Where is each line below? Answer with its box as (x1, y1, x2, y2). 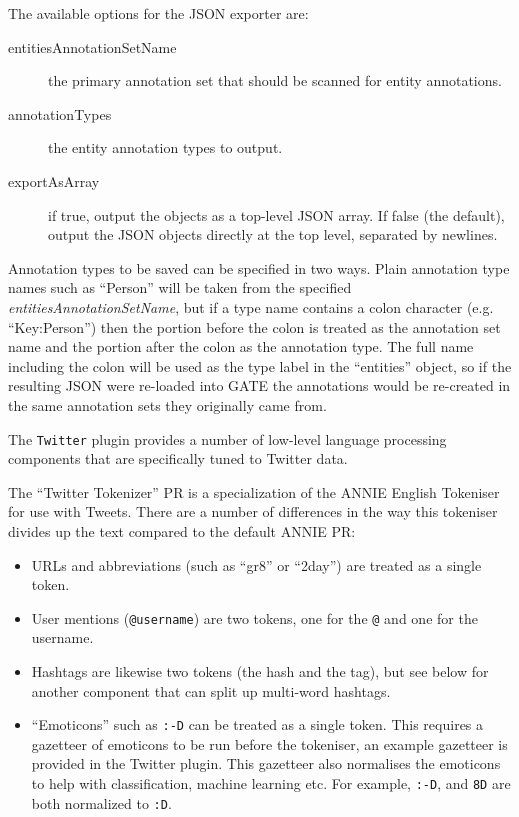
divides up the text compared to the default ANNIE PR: (8, 520, 356, 541)
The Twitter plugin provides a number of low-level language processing (8, 428, 447, 449)
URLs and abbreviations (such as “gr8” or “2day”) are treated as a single (31, 554, 482, 575)
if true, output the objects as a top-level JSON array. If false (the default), (48, 204, 505, 225)
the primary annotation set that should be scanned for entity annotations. (48, 70, 502, 91)
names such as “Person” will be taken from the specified (8, 277, 352, 298)
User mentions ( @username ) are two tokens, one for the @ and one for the (31, 607, 478, 628)
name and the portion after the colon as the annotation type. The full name (8, 336, 474, 357)
